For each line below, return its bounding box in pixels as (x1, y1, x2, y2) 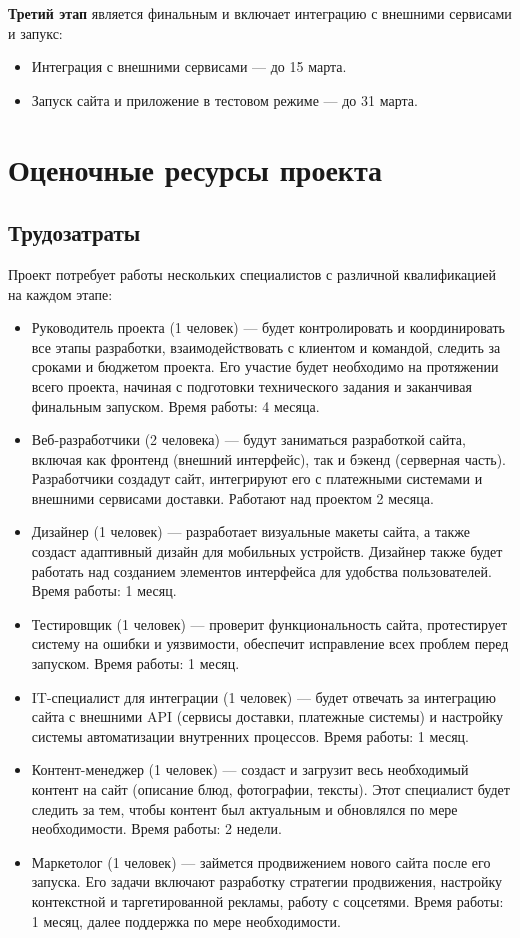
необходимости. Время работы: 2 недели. (31, 818, 282, 839)
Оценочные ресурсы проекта (8, 148, 383, 189)
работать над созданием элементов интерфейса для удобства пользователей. (31, 560, 492, 581)
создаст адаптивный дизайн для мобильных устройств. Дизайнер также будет (31, 541, 503, 562)
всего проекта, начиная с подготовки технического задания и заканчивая (31, 375, 472, 396)
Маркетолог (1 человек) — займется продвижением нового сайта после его (31, 851, 491, 872)
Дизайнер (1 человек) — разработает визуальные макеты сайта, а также (31, 521, 470, 542)
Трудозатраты (8, 217, 141, 248)
